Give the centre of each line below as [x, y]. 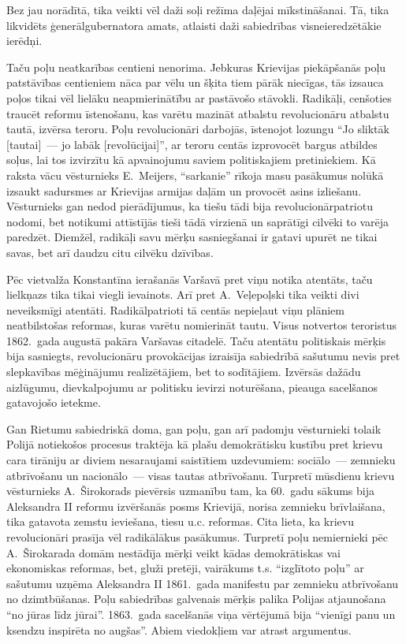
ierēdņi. [24, 41]
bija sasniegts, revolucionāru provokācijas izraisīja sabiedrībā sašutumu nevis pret [203, 356]
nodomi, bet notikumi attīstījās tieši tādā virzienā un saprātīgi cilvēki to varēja [198, 221]
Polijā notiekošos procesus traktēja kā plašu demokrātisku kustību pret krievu [195, 444]
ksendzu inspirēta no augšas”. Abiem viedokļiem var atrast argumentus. [179, 629]
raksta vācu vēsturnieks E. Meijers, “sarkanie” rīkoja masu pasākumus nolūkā [195, 175]
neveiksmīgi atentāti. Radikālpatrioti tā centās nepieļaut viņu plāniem [175, 309]
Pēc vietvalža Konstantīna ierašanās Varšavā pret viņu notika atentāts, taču [190, 279]
